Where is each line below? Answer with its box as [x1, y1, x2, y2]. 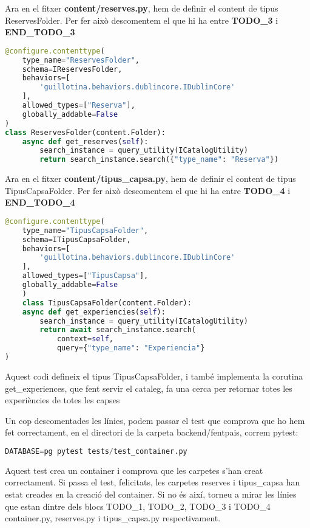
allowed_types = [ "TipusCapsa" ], [22, 271, 149, 280]
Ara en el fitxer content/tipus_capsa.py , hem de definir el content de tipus [5, 172, 296, 185]
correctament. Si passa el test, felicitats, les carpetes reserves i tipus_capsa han [5, 476, 300, 488]
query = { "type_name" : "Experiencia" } [56, 344, 205, 353]
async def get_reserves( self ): [22, 137, 149, 146]
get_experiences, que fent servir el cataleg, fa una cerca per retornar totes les [5, 381, 292, 394]
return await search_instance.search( [39, 325, 197, 335]
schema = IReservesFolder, [22, 64, 123, 74]
